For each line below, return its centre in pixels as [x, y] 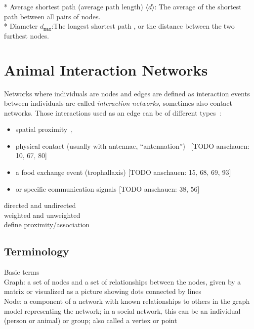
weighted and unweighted [42, 215]
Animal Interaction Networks [106, 69]
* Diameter [21, 26]
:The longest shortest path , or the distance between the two [143, 26]
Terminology [37, 251]
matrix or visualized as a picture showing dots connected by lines [103, 291]
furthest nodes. [27, 35]
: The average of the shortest [198, 6]
